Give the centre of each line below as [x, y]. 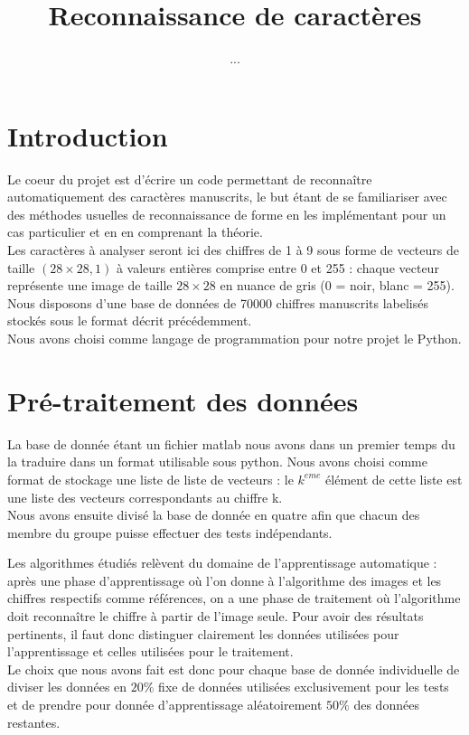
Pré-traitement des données [183, 400]
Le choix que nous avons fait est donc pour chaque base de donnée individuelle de [234, 669]
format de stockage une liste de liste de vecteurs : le [150, 479]
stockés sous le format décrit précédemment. [130, 320]
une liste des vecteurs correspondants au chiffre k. [145, 497]
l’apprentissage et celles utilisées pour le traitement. [150, 651]
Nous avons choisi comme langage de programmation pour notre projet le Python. [234, 338]
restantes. [34, 722]
